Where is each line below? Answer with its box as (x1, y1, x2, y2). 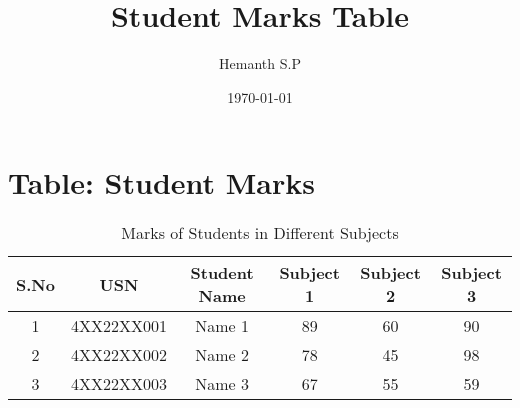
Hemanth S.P (219, 53, 301, 74)
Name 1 (195, 314, 249, 338)
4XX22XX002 (70, 343, 167, 367)
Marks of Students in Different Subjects (121, 221, 399, 245)
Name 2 (195, 343, 249, 367)
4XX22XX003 (70, 372, 167, 396)
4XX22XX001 (70, 314, 167, 338)
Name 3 (195, 372, 249, 396)
